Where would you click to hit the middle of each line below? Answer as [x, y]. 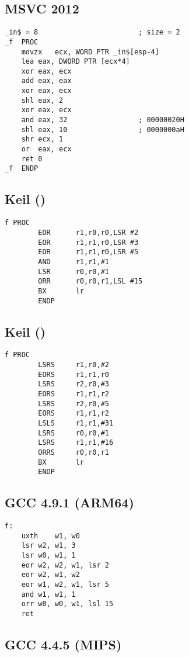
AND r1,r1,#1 [73, 262]
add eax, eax [46, 81]
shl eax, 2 [42, 100]
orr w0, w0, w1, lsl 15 [67, 604]
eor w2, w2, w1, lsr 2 [65, 565]
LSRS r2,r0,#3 [73, 384]
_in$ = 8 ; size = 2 [92, 32]
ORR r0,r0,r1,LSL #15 [90, 281]
